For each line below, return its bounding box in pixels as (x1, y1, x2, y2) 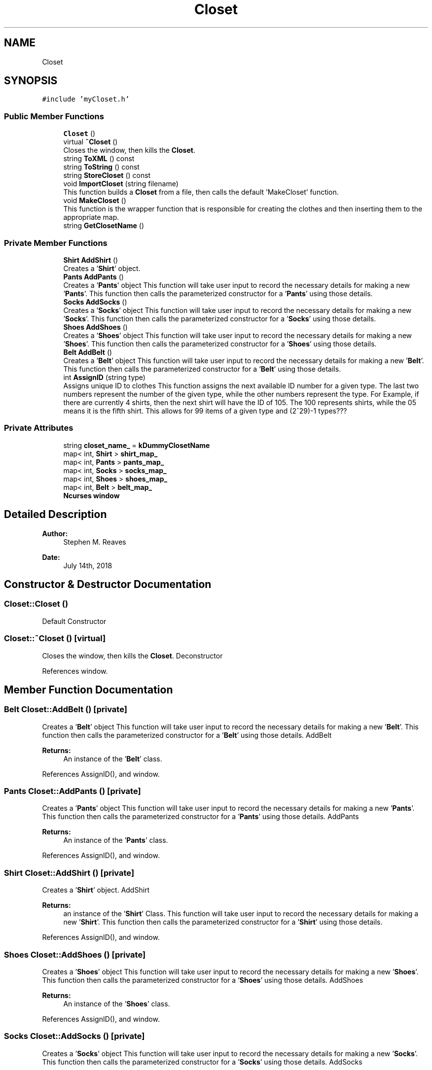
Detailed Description (4, 508, 107, 521)
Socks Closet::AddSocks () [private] (4, 1031, 145, 1041)
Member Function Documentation (4, 683, 173, 696)
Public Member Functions (4, 111, 104, 121)
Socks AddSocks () (63, 297, 127, 306)
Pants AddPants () (63, 272, 124, 281)
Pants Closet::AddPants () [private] (4, 786, 141, 796)
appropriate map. (63, 213, 119, 222)
